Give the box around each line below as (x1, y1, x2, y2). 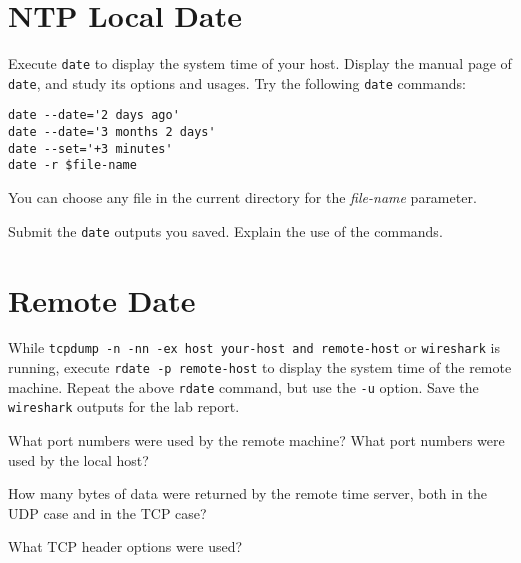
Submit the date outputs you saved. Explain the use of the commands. (8, 220, 443, 241)
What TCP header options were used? (8, 536, 243, 557)
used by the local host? (8, 449, 149, 470)
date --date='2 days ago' (8, 108, 180, 123)
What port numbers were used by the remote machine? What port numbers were (8, 430, 505, 451)
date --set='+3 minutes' (8, 141, 173, 156)
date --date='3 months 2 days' (8, 125, 216, 140)
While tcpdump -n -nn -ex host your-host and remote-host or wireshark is (8, 337, 500, 358)
